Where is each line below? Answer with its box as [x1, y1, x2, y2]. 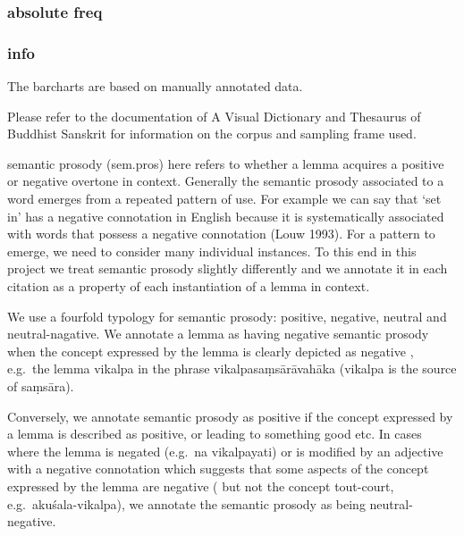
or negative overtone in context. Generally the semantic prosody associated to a [7, 172, 444, 190]
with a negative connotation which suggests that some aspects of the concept [7, 459, 429, 478]
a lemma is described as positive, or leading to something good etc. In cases [7, 424, 422, 443]
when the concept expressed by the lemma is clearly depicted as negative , [7, 341, 414, 360]
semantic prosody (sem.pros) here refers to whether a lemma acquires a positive [7, 154, 444, 172]
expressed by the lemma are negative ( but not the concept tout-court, [7, 476, 394, 495]
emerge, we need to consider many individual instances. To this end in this [7, 241, 417, 260]
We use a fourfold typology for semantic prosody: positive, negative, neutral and [7, 306, 447, 325]
